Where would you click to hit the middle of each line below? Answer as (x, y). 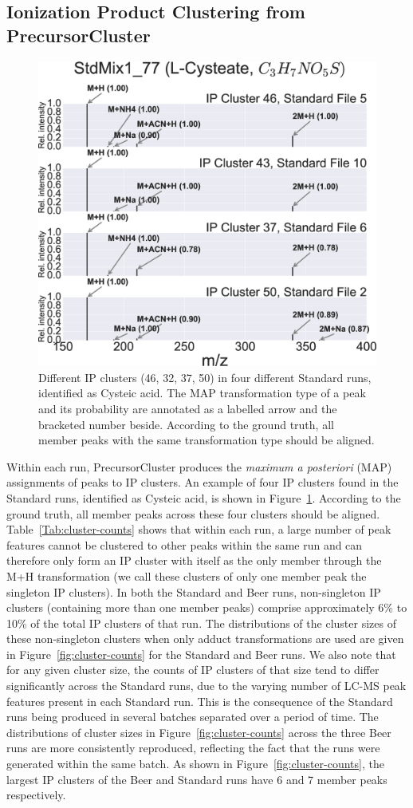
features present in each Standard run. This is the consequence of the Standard (200, 701)
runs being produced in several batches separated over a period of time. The (193, 717)
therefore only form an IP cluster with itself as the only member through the (194, 560)
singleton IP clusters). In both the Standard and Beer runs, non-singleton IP (194, 591)
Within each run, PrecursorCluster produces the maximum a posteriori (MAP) (199, 466)
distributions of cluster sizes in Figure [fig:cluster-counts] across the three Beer (199, 732)
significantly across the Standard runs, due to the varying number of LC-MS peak (206, 686)
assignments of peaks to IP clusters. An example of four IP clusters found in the (203, 482)
